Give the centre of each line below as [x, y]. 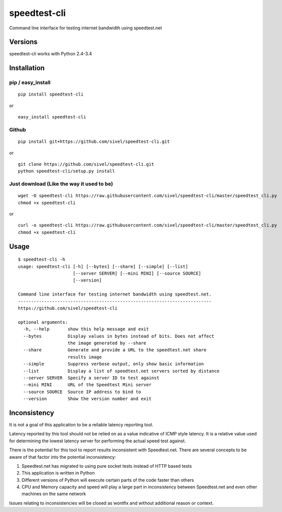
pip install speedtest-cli [51, 94]
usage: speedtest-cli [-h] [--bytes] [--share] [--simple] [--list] [103, 266]
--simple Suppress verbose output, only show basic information [113, 364]
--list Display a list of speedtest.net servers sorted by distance [121, 371]
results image [85, 357]
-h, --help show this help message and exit [86, 329]
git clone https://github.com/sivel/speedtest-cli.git [86, 164]
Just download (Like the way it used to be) [61, 184]
